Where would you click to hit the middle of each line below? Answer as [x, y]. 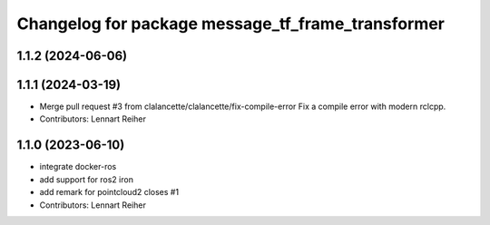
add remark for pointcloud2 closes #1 [109, 192]
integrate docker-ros [78, 167]
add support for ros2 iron [86, 179]
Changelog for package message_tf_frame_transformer [230, 24]
